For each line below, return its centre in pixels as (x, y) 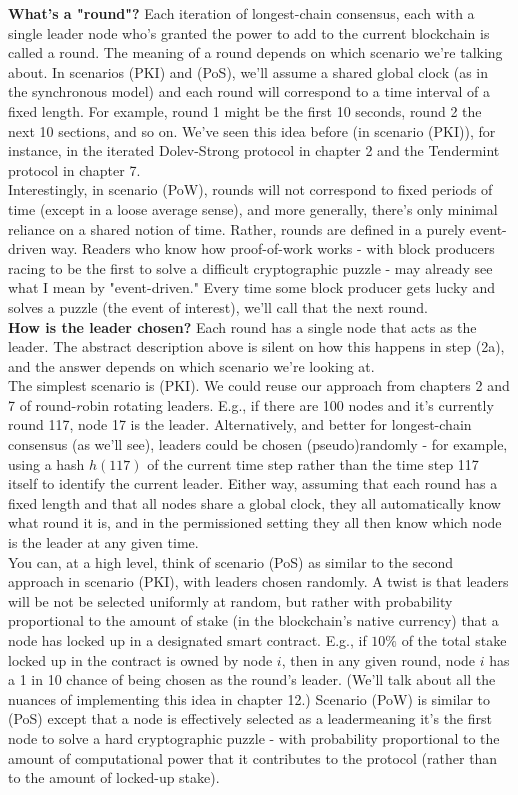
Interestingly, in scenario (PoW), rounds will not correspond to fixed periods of (250, 189)
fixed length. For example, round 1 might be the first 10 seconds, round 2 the (245, 110)
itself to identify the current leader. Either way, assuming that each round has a (253, 483)
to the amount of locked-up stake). (114, 777)
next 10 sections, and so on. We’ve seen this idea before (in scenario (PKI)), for (252, 130)
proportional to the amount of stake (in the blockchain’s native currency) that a (253, 620)
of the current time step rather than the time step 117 (313, 463)
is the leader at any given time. (103, 542)
